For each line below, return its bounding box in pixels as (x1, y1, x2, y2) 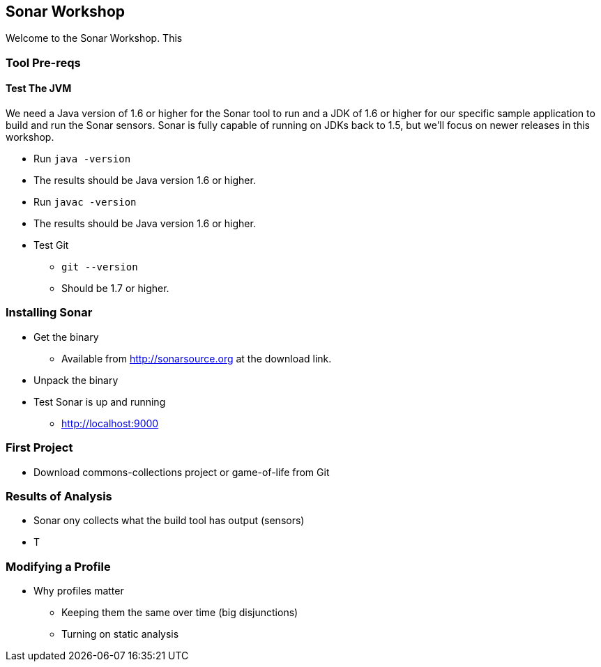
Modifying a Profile (6, 559, 111, 574)
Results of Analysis (6, 489, 112, 503)
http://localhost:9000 (61, 417, 159, 429)
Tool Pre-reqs (6, 55, 81, 70)
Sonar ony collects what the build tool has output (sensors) (33, 514, 305, 527)
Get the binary (33, 330, 99, 343)
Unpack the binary (33, 374, 119, 386)
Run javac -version (33, 196, 137, 208)
